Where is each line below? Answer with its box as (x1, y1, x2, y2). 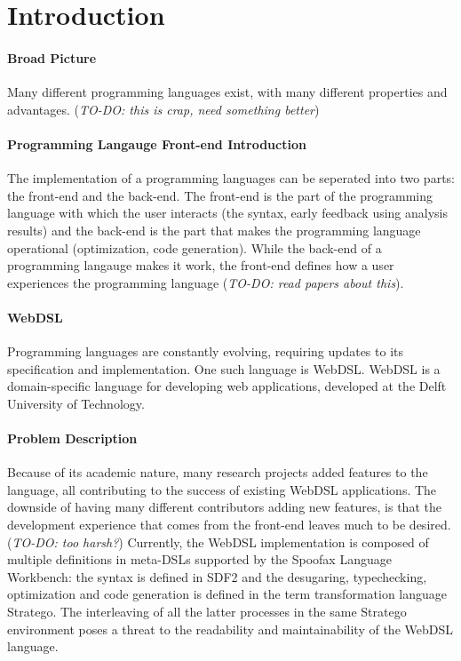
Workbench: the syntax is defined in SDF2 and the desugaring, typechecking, (7, 567, 427, 585)
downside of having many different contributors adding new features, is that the (7, 498, 441, 516)
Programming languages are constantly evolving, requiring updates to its (7, 342, 404, 361)
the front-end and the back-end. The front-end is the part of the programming (7, 186, 433, 204)
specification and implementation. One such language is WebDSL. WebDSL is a (7, 359, 441, 378)
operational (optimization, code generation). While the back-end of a (7, 238, 382, 257)
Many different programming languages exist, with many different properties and (7, 83, 448, 101)
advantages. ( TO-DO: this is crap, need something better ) (7, 100, 320, 118)
